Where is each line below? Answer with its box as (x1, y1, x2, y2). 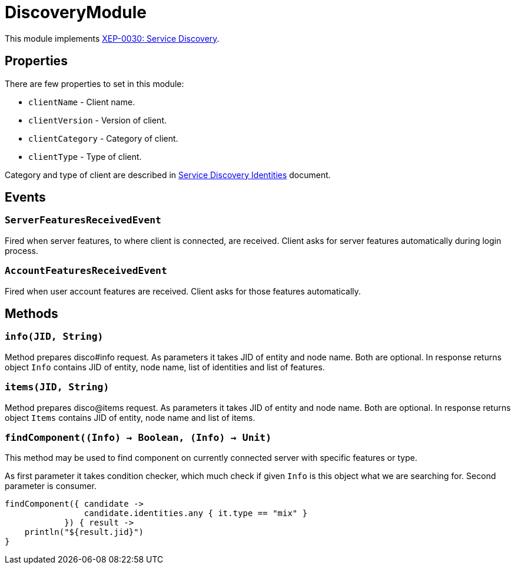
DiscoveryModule (5, 2, 147, 22)
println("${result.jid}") (24, 527, 144, 537)
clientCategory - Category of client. (28, 133, 178, 143)
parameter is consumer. (5, 481, 97, 491)
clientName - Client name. (28, 96, 135, 107)
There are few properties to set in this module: (5, 78, 184, 89)
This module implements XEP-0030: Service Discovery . (5, 33, 220, 43)
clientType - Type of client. (28, 151, 142, 162)
